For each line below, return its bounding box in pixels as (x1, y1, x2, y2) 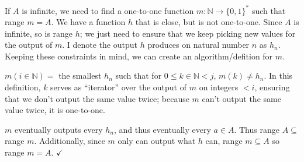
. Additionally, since (34, 135, 105, 147)
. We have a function (51, 16, 126, 28)
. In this (264, 69, 293, 82)
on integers (199, 81, 239, 93)
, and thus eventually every (114, 123, 211, 135)
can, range (205, 135, 243, 147)
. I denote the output (62, 38, 137, 51)
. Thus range (234, 123, 279, 135)
